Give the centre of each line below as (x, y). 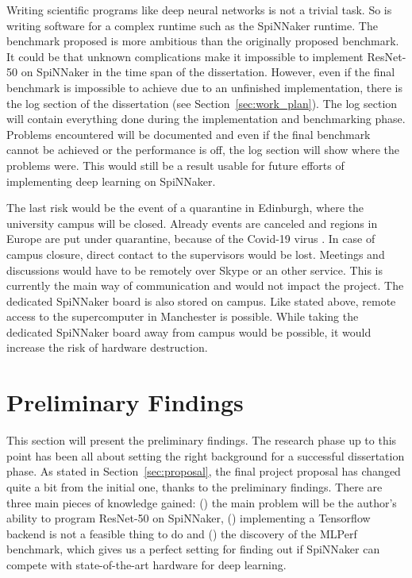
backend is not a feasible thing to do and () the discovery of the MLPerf (182, 533)
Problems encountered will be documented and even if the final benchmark (189, 134)
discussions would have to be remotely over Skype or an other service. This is (194, 270)
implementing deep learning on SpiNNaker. (111, 181)
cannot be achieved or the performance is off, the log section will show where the (203, 150)
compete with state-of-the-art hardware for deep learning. (146, 564)
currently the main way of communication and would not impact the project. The (205, 285)
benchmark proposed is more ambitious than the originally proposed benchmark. (203, 41)
